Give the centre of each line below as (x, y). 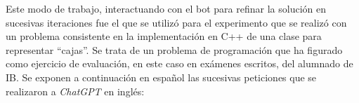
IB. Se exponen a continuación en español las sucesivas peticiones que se (161, 77)
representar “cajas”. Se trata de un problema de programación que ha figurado (174, 49)
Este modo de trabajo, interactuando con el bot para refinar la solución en (166, 8)
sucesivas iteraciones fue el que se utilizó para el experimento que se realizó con (176, 22)
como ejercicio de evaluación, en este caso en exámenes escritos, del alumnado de (179, 63)
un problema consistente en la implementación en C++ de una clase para (164, 36)
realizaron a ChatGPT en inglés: (75, 91)
